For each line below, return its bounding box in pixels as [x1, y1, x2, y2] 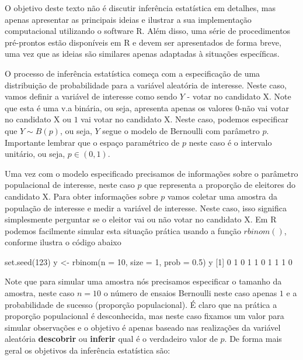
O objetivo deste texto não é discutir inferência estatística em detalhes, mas [5, 2, 276, 13]
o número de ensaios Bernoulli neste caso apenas [103, 287, 277, 299]
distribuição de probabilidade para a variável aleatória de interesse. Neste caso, [5, 78, 287, 91]
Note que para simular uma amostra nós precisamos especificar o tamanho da [5, 275, 282, 287]
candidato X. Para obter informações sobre [5, 190, 158, 202]
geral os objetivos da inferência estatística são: [5, 344, 170, 356]
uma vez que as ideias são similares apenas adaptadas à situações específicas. [5, 47, 280, 60]
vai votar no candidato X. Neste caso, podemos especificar [81, 113, 289, 125]
